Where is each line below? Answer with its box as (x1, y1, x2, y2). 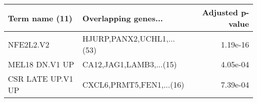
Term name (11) (8, 12, 73, 24)
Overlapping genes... (82, 12, 163, 24)
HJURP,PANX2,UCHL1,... (82, 33, 175, 44)
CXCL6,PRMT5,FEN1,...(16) (82, 78, 184, 90)
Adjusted (202, 6, 238, 18)
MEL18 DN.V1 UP (8, 58, 74, 70)
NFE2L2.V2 (8, 38, 49, 50)
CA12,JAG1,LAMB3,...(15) (82, 58, 177, 70)
